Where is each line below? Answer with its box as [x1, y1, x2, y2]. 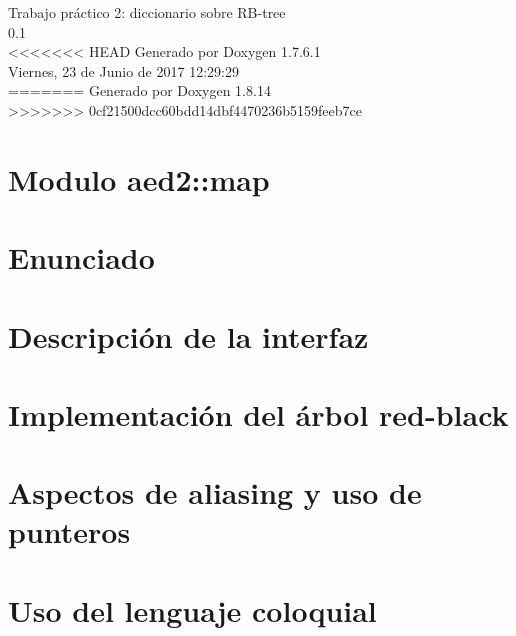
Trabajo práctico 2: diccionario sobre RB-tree [8, 2, 286, 22]
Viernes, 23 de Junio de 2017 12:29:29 [8, 60, 239, 81]
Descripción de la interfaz [8, 315, 369, 356]
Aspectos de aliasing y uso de [8, 472, 422, 513]
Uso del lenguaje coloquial [8, 589, 377, 630]
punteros [8, 511, 131, 552]
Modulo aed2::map [8, 158, 270, 199]
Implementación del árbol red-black [8, 393, 509, 434]
